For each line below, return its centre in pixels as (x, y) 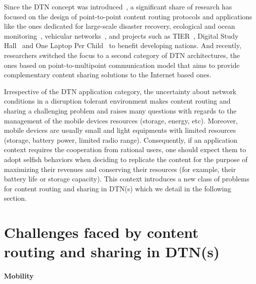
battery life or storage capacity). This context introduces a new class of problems (127, 179)
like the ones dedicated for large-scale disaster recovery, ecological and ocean (120, 26)
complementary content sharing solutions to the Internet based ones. (108, 75)
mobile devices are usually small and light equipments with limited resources (120, 130)
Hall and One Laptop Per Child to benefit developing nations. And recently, (123, 45)
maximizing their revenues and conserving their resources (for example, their (120, 169)
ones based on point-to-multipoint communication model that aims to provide (122, 65)
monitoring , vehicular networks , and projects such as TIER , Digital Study (121, 35)
